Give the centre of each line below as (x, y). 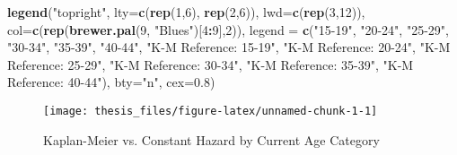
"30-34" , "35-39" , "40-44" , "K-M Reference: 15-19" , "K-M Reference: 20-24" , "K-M (229, 47)
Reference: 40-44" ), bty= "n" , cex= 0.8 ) (111, 82)
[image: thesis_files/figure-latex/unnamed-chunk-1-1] (211, 111)
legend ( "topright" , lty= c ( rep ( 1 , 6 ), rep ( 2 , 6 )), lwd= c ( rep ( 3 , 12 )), (186, 12)
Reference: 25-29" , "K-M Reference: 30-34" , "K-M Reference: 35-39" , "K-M (211, 64)
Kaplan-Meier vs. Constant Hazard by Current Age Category (211, 139)
